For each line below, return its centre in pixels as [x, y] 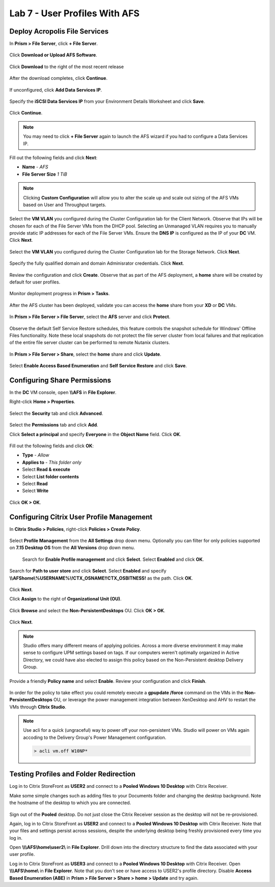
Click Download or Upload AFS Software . [53, 55]
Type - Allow [36, 455]
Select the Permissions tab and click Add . [54, 425]
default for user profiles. [35, 282]
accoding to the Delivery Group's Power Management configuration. [95, 737]
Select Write [35, 491]
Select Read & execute [46, 469]
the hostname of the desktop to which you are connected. [70, 803]
